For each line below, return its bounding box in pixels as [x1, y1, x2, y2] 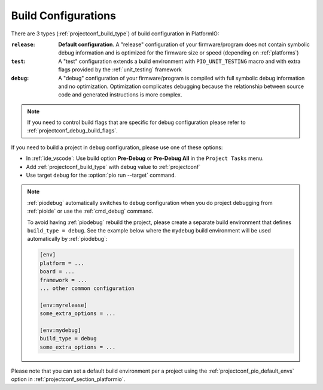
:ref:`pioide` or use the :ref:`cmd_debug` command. [27, 207, 154, 215]
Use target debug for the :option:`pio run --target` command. [26, 171, 176, 179]
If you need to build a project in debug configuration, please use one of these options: [11, 144, 223, 151]
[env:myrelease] [39, 301, 88, 309]
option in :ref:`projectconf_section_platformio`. [11, 376, 126, 383]
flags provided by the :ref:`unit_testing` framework [58, 66, 182, 73]
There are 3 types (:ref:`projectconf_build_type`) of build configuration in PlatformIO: [11, 30, 220, 37]
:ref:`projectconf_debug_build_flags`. [27, 127, 118, 134]
